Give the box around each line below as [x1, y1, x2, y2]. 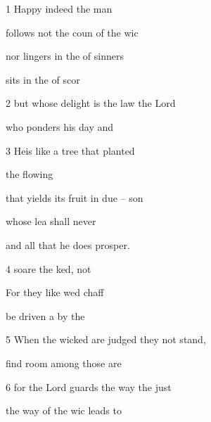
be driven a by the [6, 308, 85, 323]
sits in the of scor [6, 72, 80, 87]
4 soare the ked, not [6, 261, 91, 276]
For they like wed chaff [6, 285, 104, 300]
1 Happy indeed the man [6, 1, 113, 15]
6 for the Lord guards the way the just [6, 379, 172, 394]
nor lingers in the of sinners [6, 49, 124, 63]
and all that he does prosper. [6, 237, 130, 252]
